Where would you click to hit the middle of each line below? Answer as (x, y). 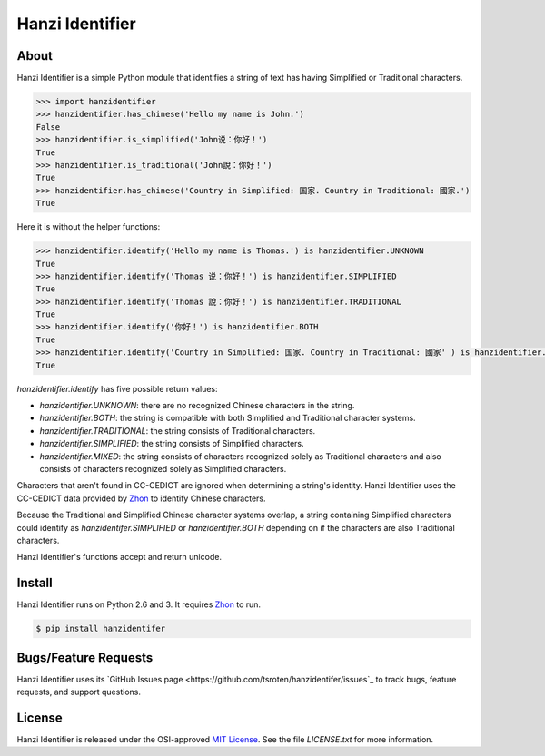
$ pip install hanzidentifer (101, 629)
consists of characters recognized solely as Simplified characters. (163, 468)
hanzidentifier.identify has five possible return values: (117, 388)
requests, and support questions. (79, 692)
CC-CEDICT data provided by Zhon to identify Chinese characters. (142, 498)
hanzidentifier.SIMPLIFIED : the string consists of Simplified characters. (172, 444)
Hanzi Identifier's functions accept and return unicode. (119, 557)
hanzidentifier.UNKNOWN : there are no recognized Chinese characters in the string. (197, 406)
